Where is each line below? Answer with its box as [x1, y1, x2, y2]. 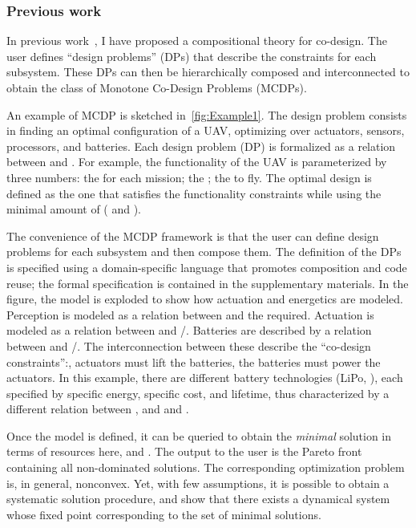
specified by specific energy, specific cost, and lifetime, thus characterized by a [6, 384, 390, 401]
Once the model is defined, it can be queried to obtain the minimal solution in [6, 427, 392, 444]
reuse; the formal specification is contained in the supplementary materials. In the [6, 274, 409, 291]
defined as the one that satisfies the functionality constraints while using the [6, 185, 382, 201]
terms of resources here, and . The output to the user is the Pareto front [6, 443, 362, 460]
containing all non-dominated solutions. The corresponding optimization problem [6, 459, 405, 476]
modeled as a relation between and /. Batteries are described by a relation [6, 322, 372, 339]
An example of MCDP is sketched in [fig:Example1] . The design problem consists [6, 106, 407, 123]
